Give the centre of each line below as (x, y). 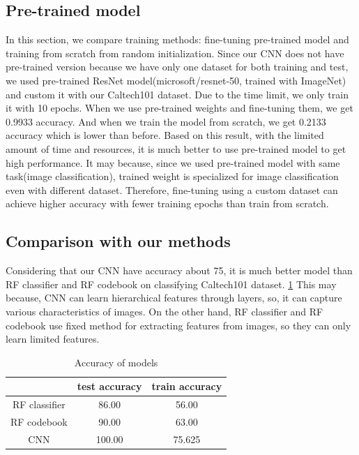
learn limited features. (53, 339)
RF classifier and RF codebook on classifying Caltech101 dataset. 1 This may (171, 284)
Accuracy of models (116, 362)
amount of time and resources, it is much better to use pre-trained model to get (176, 148)
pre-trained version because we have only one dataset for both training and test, (177, 67)
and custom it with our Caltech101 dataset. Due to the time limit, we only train (177, 94)
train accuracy (187, 386)
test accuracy (109, 386)
